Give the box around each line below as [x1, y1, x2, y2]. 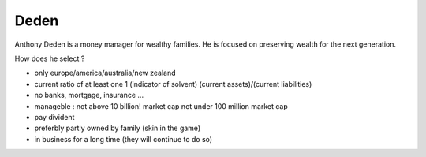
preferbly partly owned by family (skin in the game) [34, 123, 201, 133]
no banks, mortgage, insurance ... [34, 91, 144, 100]
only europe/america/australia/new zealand [34, 68, 176, 78]
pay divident [34, 112, 75, 121]
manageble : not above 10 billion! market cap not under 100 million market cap [34, 101, 288, 110]
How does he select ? [14, 54, 85, 63]
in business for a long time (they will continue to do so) [34, 134, 213, 144]
